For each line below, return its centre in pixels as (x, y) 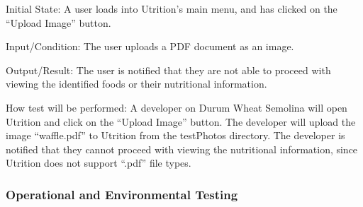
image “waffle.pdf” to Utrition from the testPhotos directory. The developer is (175, 135)
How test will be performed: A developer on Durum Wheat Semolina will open (177, 107)
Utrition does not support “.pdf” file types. (99, 163)
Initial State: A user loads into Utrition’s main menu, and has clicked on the (172, 8)
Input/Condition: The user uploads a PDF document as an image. (150, 46)
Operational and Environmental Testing (122, 194)
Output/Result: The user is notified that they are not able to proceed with (168, 70)
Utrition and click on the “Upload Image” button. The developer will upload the (181, 121)
